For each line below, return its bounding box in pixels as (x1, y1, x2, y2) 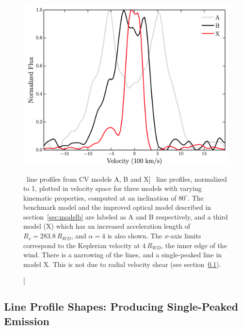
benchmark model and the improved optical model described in (23, 202, 211, 212)
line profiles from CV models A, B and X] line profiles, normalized (26, 173, 227, 184)
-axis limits (168, 231, 201, 241)
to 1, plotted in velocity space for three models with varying (23, 183, 202, 193)
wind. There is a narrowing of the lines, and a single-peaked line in (23, 250, 222, 260)
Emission (4, 313, 49, 328)
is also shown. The (107, 231, 162, 241)
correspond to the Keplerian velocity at (23, 240, 140, 250)
